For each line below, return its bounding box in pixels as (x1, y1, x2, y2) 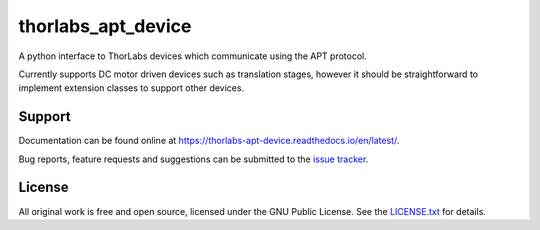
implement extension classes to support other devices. (18, 82, 245, 94)
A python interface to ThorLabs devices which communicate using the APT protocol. (18, 50, 367, 62)
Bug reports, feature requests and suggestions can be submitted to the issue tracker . (18, 153, 369, 165)
